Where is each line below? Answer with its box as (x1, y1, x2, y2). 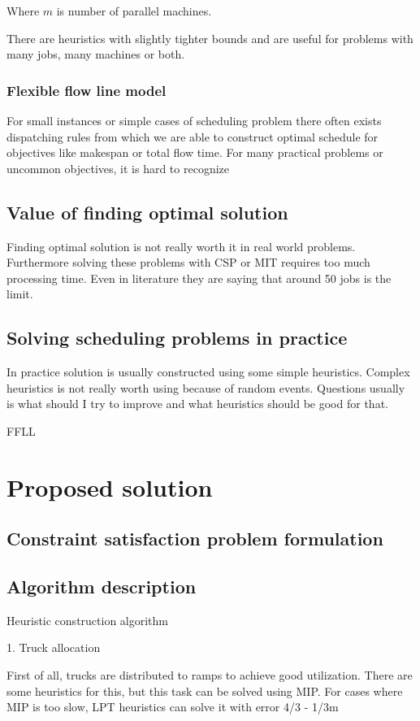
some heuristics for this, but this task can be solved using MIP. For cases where (6, 682, 403, 699)
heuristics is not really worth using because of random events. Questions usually (6, 379, 405, 396)
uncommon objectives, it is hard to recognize (6, 159, 229, 176)
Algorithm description (6, 574, 197, 599)
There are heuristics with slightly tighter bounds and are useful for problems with (6, 29, 414, 46)
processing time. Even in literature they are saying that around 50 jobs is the (6, 269, 392, 286)
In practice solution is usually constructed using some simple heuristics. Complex (6, 363, 410, 380)
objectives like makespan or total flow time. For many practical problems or (6, 144, 383, 161)
